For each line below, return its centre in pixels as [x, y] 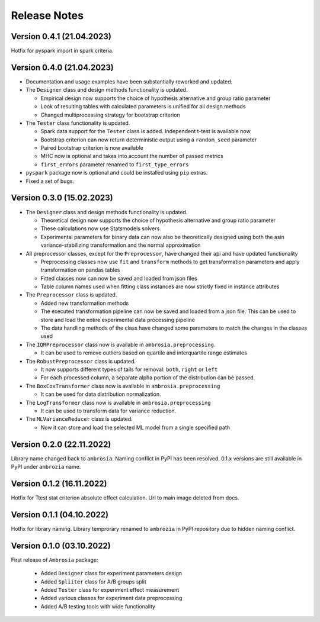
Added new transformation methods [85, 303]
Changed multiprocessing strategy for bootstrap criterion [110, 115]
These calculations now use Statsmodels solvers [100, 228]
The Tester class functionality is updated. [78, 123]
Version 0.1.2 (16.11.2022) [59, 483]
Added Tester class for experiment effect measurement [110, 589]
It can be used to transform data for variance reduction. [108, 411]
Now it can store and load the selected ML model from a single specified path [135, 427]
